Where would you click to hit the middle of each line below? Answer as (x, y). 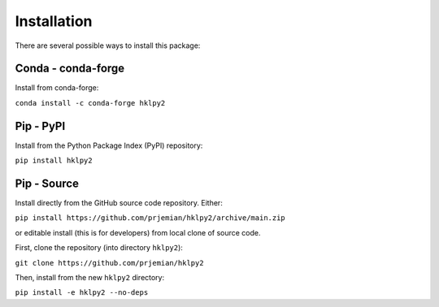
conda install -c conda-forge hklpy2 (90, 103)
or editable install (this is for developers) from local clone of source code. (138, 232)
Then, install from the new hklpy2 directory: (90, 277)
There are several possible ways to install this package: (108, 45)
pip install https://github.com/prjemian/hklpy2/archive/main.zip (150, 218)
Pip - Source (47, 183)
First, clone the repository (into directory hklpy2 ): (99, 248)
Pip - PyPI (40, 126)
